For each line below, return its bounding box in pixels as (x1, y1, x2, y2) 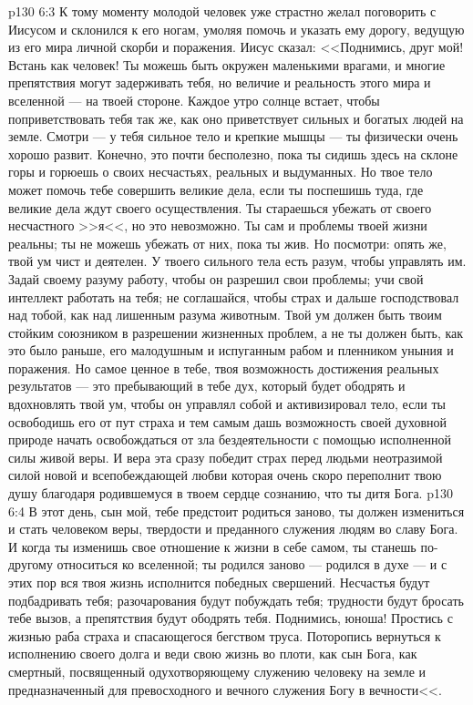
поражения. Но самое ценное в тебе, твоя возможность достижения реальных (8, 358, 439, 377)
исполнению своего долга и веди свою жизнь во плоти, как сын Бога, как (8, 644, 417, 663)
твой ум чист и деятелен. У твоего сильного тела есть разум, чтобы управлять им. (8, 251, 467, 271)
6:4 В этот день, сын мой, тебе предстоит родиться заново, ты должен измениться (8, 501, 465, 520)
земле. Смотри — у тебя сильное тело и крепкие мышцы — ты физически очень (8, 127, 458, 146)
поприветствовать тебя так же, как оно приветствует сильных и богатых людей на (8, 108, 464, 128)
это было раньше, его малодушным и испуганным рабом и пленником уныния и (8, 341, 454, 360)
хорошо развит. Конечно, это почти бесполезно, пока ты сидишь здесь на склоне (8, 144, 458, 163)
